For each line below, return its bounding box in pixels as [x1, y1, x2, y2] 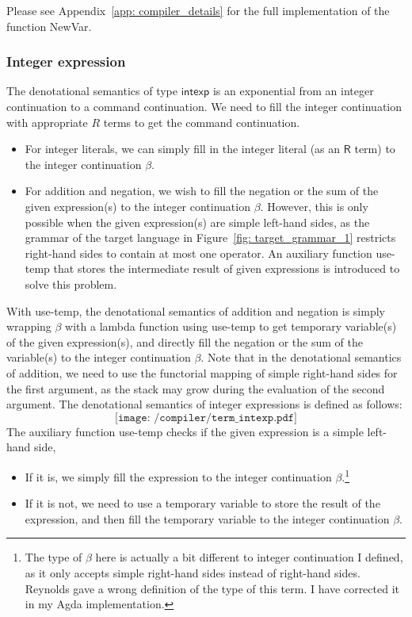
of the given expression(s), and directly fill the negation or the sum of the [6, 333, 363, 350]
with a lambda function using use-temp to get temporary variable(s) [65, 318, 397, 335]
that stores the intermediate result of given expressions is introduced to [53, 260, 400, 277]
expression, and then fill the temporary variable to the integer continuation [25, 510, 390, 527]
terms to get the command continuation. [103, 113, 300, 130]
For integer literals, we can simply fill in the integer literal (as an [25, 140, 341, 157]
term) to [354, 140, 395, 157]
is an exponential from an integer [212, 82, 374, 99]
